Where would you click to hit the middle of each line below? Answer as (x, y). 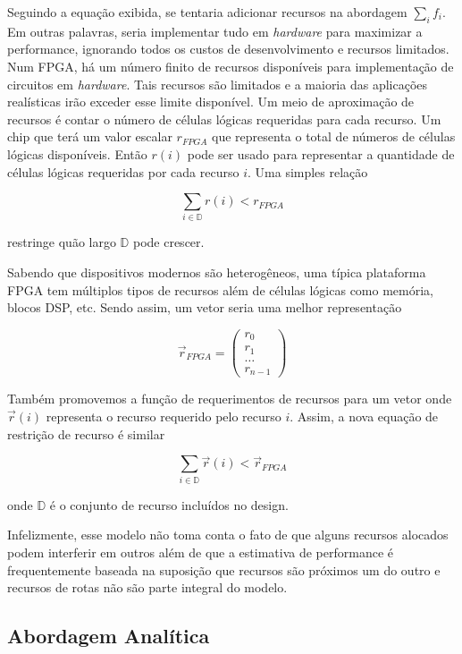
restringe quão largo (62, 242)
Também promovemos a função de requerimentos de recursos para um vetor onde (230, 399)
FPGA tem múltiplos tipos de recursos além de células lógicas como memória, (220, 289)
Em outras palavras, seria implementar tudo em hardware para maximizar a (215, 31)
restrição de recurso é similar (86, 433)
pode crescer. (168, 242)
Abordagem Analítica (109, 636)
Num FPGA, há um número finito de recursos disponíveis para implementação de (231, 66)
